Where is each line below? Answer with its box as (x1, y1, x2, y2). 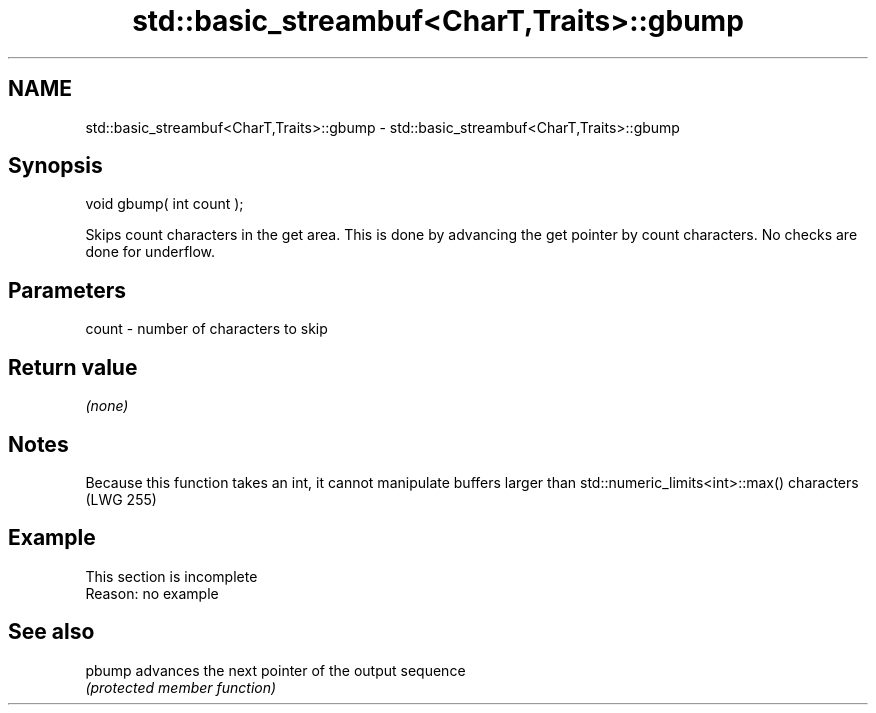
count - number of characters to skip (85, 320, 328, 338)
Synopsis (8, 153, 103, 179)
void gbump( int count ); (85, 195, 244, 213)
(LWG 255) (85, 490, 157, 508)
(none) (85, 397, 129, 415)
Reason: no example (85, 584, 219, 602)
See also (8, 619, 95, 645)
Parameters (8, 277, 126, 303)
